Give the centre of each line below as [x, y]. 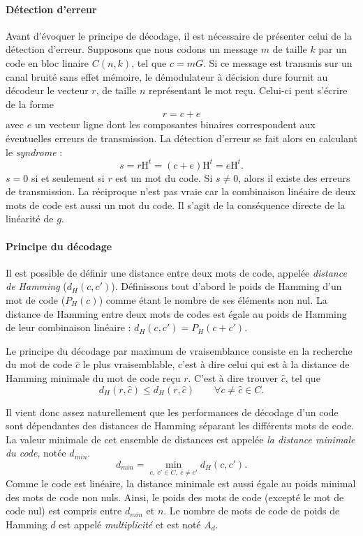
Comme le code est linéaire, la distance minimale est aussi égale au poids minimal [181, 483]
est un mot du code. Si [164, 177]
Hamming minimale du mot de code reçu [93, 377]
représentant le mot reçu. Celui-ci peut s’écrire [248, 90]
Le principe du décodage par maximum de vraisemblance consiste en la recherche [179, 350]
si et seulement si [68, 177]
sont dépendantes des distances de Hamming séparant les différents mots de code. [180, 426]
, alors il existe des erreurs [294, 177]
